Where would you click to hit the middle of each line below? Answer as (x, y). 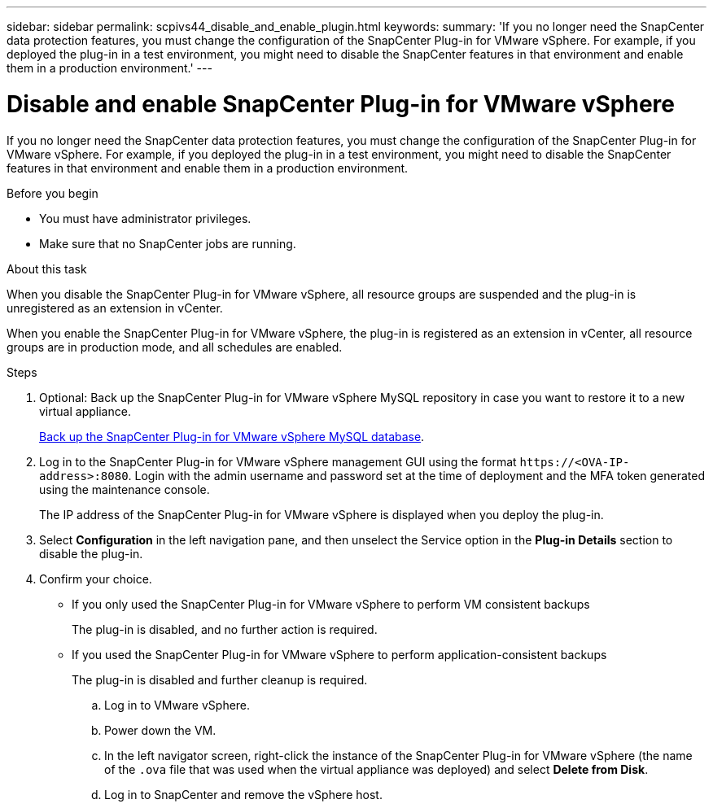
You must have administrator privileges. (145, 218)
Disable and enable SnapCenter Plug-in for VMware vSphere (341, 104)
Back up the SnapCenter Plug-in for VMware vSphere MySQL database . (232, 436)
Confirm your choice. (96, 579)
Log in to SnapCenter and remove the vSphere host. (243, 794)
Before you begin (52, 193)
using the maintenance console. (125, 489)
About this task (47, 269)
